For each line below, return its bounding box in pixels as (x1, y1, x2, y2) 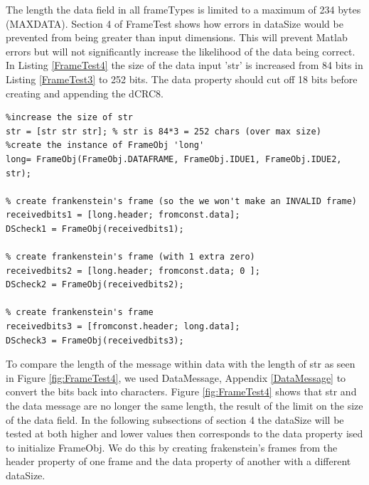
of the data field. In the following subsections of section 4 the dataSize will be (6, 412, 344, 427)
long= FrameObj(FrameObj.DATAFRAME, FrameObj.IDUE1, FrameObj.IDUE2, (6, 154, 342, 164)
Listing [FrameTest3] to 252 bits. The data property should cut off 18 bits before (6, 71, 358, 86)
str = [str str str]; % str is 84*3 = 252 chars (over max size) (6, 126, 321, 137)
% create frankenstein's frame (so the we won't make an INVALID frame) (6, 196, 357, 206)
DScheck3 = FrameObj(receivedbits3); (6, 335, 184, 346)
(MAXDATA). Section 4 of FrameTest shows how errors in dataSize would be (6, 16, 343, 31)
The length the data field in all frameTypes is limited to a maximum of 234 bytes (6, 2, 361, 16)
